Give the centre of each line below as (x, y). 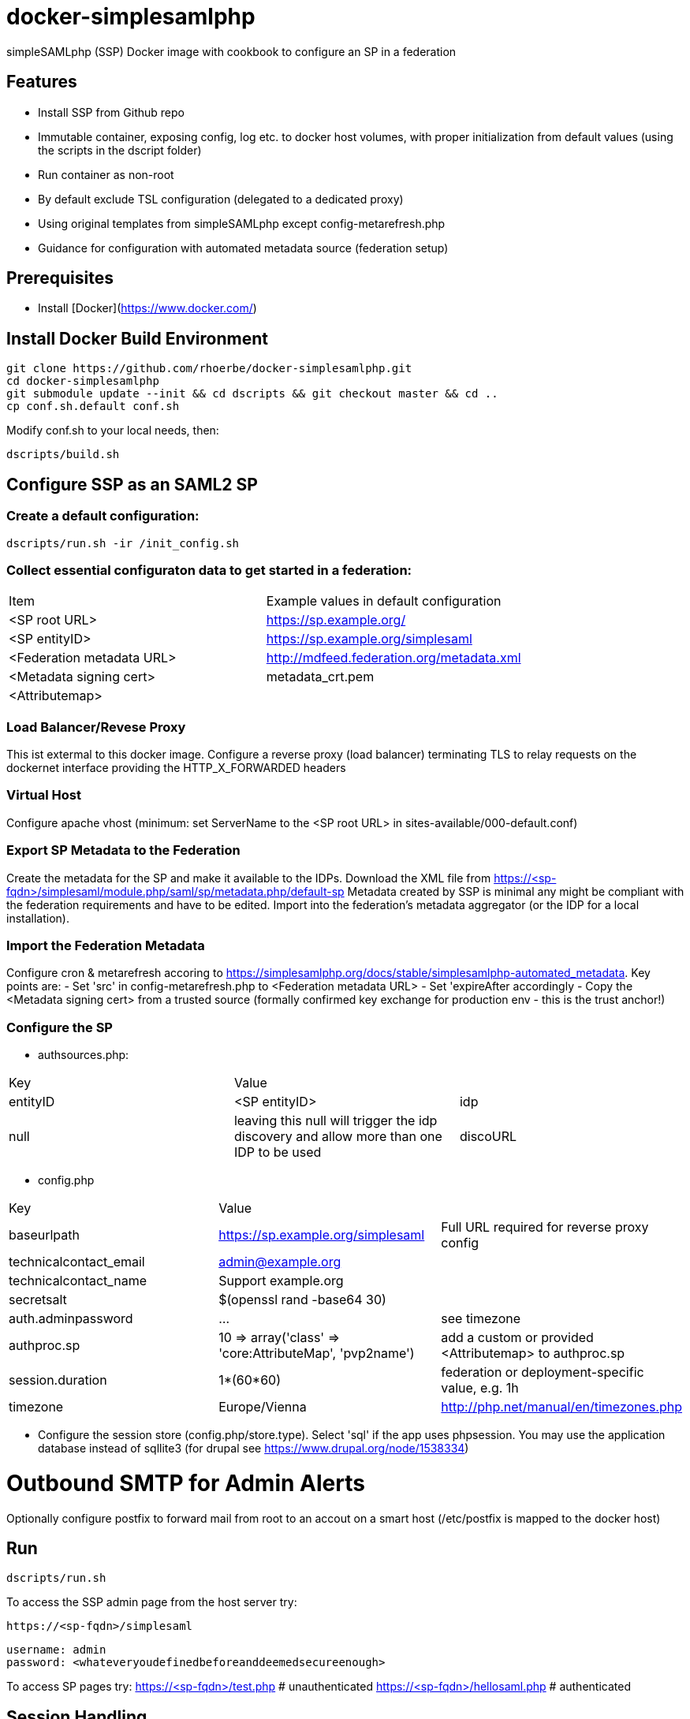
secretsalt (38, 1300)
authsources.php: (84, 1055)
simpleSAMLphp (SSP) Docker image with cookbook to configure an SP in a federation (231, 51)
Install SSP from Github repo (111, 112)
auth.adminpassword (71, 1318)
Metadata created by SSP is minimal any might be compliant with (516, 891)
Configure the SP (60, 1027)
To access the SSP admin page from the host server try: (152, 1602)
